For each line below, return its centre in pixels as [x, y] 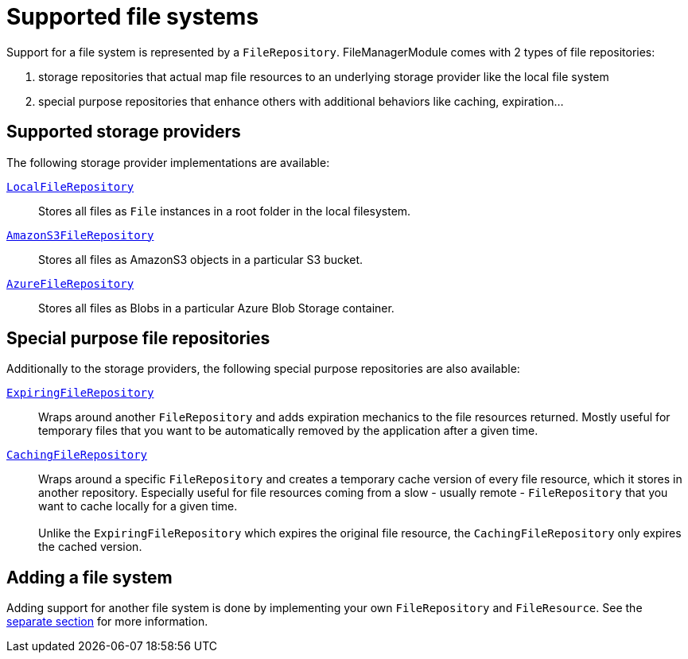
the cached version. [90, 547]
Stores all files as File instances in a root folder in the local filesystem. [225, 211]
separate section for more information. [107, 622]
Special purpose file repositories [138, 339]
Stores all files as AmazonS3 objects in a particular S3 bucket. [201, 259]
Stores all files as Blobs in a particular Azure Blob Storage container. [216, 308]
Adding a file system [89, 577]
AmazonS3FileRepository [80, 235]
